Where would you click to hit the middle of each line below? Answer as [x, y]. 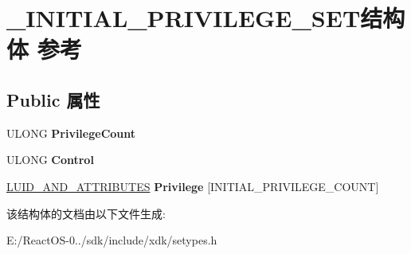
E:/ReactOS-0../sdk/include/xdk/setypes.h [112, 240]
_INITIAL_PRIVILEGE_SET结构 [206, 18]
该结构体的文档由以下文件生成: [86, 213]
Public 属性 [53, 99]
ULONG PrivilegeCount [71, 133]
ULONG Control [50, 160]
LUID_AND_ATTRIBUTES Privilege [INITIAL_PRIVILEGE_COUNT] [193, 186]
